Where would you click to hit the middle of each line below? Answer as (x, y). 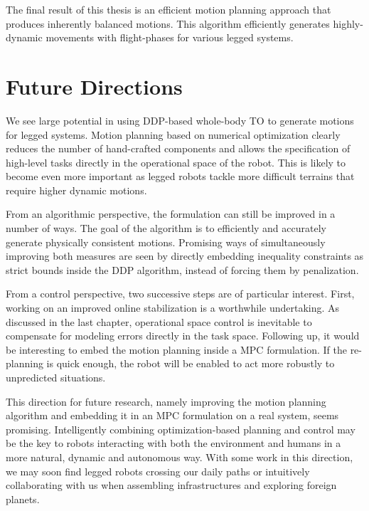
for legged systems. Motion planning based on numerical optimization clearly (173, 134)
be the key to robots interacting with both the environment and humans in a (173, 443)
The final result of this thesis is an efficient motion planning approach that (169, 9)
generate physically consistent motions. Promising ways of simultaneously (166, 242)
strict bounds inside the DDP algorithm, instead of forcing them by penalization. (182, 269)
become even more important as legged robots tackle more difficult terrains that (180, 176)
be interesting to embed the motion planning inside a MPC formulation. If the (176, 349)
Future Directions (94, 86)
